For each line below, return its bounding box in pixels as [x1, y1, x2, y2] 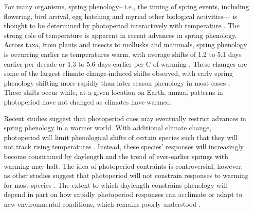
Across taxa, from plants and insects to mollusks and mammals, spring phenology [4, 39, 247, 50]
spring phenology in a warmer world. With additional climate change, [4, 123, 212, 133]
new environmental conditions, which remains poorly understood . [4, 198, 201, 209]
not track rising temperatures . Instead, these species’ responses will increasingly [4, 141, 244, 152]
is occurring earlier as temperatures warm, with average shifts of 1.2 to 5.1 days [4, 49, 242, 59]
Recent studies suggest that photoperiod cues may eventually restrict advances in [4, 113, 246, 123]
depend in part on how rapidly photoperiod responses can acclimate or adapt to [4, 189, 242, 199]
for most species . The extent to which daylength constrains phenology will [4, 179, 227, 190]
